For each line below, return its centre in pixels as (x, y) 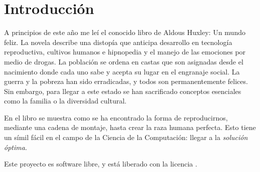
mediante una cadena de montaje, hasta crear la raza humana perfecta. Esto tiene (130, 127)
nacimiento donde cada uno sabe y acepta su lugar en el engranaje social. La (122, 71)
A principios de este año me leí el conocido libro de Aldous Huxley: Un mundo (125, 32)
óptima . (16, 147)
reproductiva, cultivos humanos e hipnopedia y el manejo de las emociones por (125, 52)
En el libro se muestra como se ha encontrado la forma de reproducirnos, (116, 117)
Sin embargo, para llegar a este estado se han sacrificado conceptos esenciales (123, 91)
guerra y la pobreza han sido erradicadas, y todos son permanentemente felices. (126, 81)
